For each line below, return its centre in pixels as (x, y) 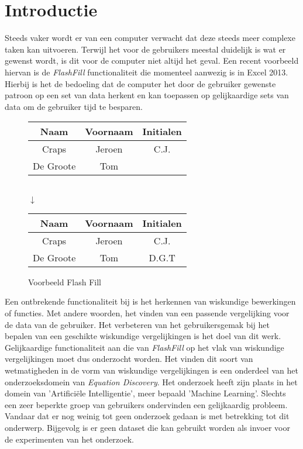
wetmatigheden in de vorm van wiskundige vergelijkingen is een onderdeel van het (151, 370)
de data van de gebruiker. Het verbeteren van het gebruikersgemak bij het (137, 324)
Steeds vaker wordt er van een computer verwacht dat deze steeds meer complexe (150, 38)
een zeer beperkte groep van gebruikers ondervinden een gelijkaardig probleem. (146, 404)
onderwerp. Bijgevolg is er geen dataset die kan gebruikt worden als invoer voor (147, 427)
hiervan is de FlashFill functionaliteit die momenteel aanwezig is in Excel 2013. (147, 72)
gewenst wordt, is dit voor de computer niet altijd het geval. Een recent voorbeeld (152, 61)
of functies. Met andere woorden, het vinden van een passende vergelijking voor (147, 313)
